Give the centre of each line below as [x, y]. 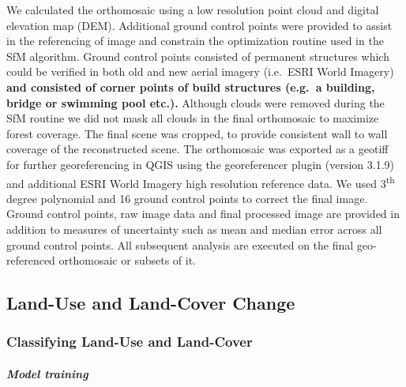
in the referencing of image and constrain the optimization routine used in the [195, 41]
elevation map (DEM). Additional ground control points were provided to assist [199, 25]
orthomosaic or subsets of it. [128, 260]
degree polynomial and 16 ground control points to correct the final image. [187, 198]
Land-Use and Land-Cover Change [151, 303]
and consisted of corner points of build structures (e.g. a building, [191, 86]
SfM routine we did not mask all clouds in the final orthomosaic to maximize [193, 118]
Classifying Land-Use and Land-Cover [130, 342]
